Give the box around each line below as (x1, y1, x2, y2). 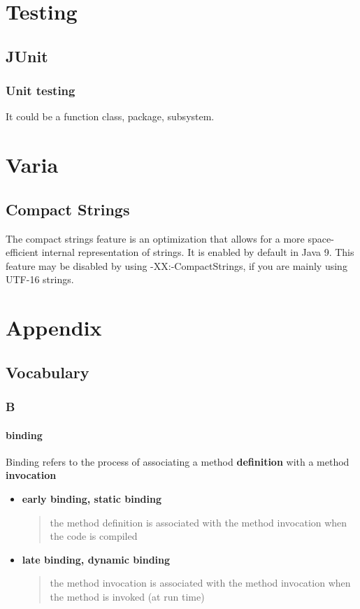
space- (308, 231, 334, 245)
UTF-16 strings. (6, 272, 74, 287)
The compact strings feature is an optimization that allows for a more (6, 231, 305, 245)
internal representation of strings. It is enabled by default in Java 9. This (41, 245, 354, 259)
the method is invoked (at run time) (50, 589, 205, 603)
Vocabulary (6, 361, 89, 382)
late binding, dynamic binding (22, 552, 171, 566)
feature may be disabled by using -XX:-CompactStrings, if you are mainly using (6, 258, 347, 273)
